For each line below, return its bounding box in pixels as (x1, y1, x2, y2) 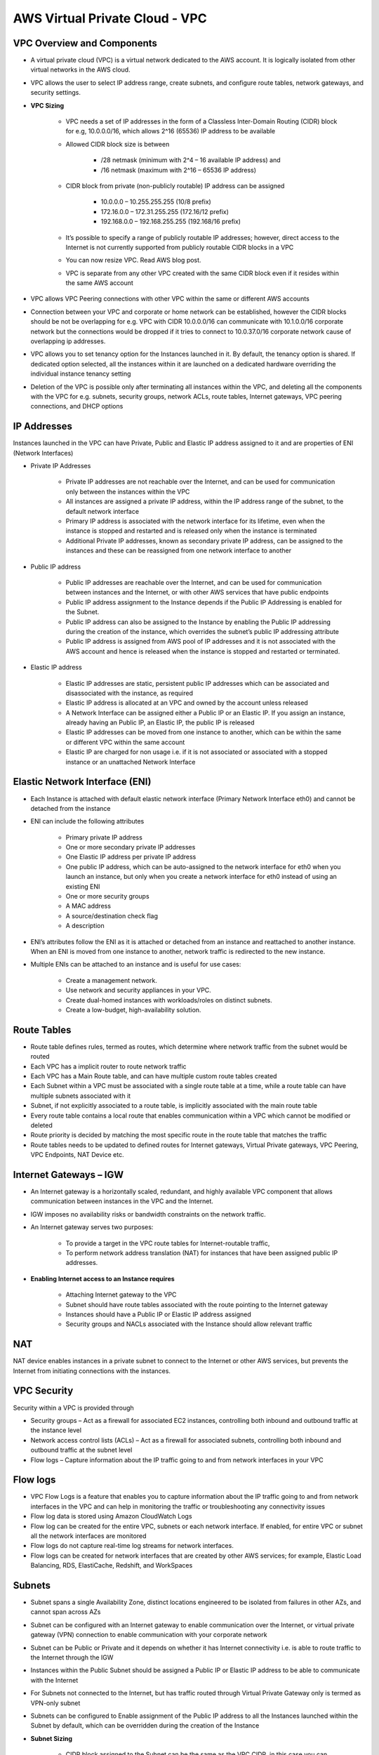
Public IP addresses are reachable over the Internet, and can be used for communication (65, 578, 322, 586)
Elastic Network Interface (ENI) (13, 776, 152, 788)
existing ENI (65, 882, 100, 891)
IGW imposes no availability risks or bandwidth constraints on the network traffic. (30, 1210, 266, 1218)
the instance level (30, 1426, 82, 1435)
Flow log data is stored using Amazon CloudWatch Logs (30, 1512, 192, 1521)
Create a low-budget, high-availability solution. (65, 1005, 201, 1014)
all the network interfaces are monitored (30, 1531, 147, 1540)
